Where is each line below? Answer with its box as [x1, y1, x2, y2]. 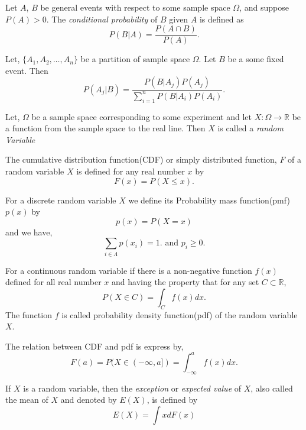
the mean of [5, 393, 48, 406]
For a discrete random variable [5, 193, 116, 206]
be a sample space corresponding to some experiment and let [31, 110, 252, 122]
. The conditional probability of [46, 12, 158, 25]
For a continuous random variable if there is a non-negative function [5, 264, 252, 276]
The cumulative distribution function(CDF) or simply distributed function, [5, 153, 277, 166]
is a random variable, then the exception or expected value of [23, 381, 242, 394]
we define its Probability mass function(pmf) [128, 193, 290, 206]
